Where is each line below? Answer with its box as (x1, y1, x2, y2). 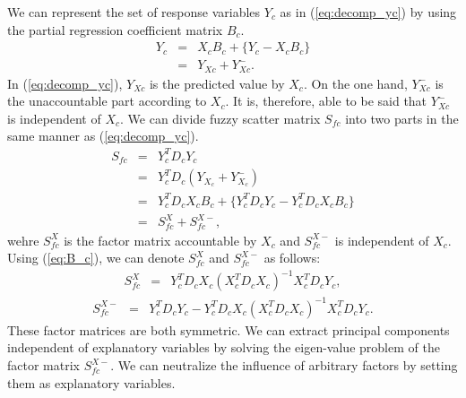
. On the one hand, (303, 74, 408, 92)
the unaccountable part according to (7, 91, 207, 110)
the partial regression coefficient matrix (7, 20, 223, 39)
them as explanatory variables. (7, 373, 176, 392)
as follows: (263, 248, 321, 267)
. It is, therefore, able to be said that (225, 91, 427, 110)
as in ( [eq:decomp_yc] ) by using (280, 3, 457, 21)
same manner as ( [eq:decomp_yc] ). (7, 126, 199, 145)
